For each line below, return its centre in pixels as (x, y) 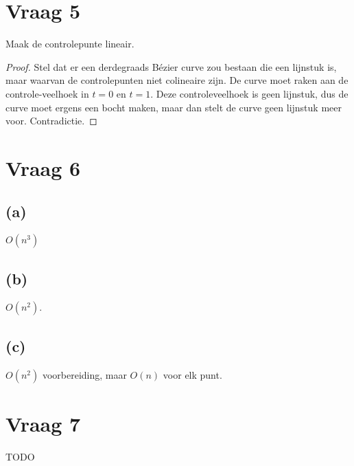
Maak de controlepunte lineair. (70, 44)
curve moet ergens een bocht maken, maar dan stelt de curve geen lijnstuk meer (174, 107)
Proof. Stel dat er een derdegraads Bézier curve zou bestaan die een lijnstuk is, (171, 66)
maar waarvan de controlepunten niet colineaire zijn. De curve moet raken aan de (177, 80)
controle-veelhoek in (47, 93)
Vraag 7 (43, 423)
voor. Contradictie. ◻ (51, 121)
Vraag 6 (43, 167)
